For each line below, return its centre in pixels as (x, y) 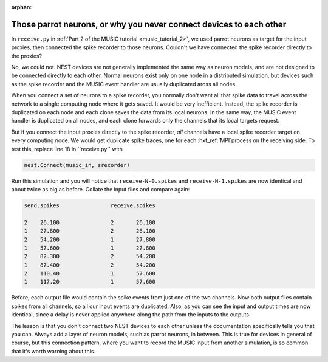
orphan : (22, 7)
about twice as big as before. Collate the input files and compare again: (101, 189)
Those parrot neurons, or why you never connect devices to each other (149, 24)
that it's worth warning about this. (53, 351)
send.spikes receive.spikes (90, 205)
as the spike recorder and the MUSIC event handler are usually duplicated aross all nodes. (124, 84)
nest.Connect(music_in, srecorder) (77, 165)
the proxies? (27, 56)
